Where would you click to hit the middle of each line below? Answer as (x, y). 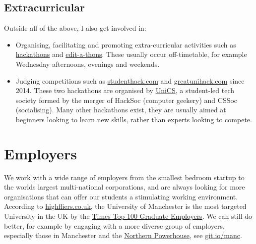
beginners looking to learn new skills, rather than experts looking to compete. (134, 119)
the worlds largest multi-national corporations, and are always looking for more (125, 187)
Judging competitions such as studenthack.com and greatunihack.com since (130, 80)
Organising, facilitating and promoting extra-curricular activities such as (126, 44)
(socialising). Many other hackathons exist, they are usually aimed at (121, 110)
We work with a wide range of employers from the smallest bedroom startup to (124, 177)
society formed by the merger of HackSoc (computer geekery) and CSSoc (127, 100)
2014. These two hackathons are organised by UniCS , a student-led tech (125, 90)
